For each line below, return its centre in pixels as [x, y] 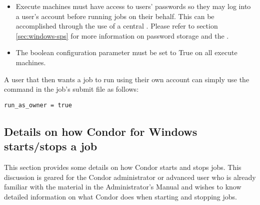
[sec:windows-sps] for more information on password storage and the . [122, 35]
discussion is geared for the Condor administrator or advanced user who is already [130, 177]
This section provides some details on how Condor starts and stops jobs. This [123, 167]
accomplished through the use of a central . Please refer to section [117, 26]
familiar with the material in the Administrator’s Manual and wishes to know [123, 187]
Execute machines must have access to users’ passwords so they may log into [133, 6]
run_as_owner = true [38, 105]
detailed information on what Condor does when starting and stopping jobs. [120, 196]
